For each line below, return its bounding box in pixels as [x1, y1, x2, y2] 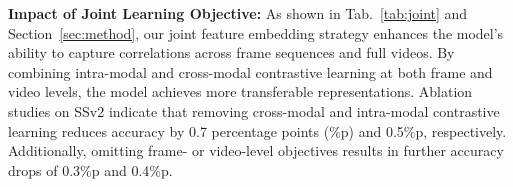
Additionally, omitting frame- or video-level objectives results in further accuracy [8, 140, 504, 161]
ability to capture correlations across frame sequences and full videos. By [8, 42, 455, 63]
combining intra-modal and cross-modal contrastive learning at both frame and [8, 61, 493, 82]
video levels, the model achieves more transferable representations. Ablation [8, 81, 473, 102]
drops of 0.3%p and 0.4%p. [8, 159, 173, 180]
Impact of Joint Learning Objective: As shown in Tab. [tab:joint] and [8, 3, 468, 23]
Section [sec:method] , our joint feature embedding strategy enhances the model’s [8, 22, 504, 43]
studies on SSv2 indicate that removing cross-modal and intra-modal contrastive [8, 100, 500, 121]
